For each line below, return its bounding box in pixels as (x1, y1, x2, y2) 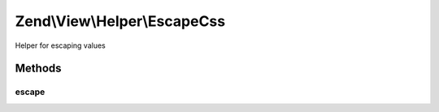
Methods (15, 62, 62, 75)
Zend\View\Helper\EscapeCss (15, 12, 226, 30)
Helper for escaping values (15, 41, 106, 50)
